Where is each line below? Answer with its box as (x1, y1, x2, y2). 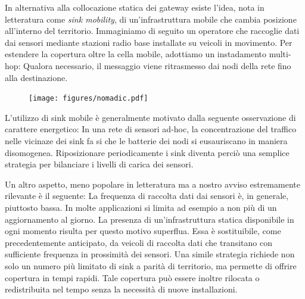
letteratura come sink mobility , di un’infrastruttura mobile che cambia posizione (5, 13, 297, 25)
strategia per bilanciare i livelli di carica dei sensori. (5, 158, 194, 170)
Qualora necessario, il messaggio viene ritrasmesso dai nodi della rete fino (23, 59, 291, 71)
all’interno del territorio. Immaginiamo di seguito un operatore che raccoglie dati (5, 24, 300, 37)
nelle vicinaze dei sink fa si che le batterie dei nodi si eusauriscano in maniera (5, 135, 288, 147)
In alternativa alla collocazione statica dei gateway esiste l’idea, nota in (5, 1, 264, 13)
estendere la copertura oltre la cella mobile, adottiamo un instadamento (5, 48, 266, 60)
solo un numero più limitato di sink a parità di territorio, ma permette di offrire (5, 259, 297, 272)
